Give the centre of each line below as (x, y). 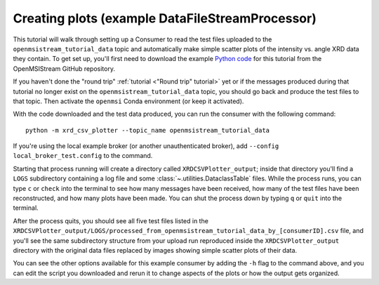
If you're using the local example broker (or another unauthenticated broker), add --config (146, 146)
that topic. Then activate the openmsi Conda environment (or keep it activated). (128, 101)
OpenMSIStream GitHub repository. (64, 68)
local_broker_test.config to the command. (83, 156)
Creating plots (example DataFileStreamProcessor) (165, 18)
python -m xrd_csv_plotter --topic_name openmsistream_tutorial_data (148, 130)
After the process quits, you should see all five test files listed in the (111, 220)
